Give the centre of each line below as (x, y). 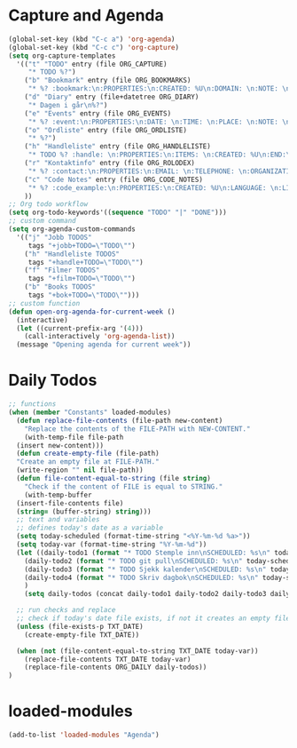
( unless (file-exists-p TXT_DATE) (80, 626)
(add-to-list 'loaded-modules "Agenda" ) (84, 735)
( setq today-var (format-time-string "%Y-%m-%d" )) (112, 545)
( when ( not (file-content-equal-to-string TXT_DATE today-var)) (137, 651)
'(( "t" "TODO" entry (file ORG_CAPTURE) (92, 64)
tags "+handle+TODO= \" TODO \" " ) (86, 262)
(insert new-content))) (60, 445)
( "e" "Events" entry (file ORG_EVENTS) (98, 113)
